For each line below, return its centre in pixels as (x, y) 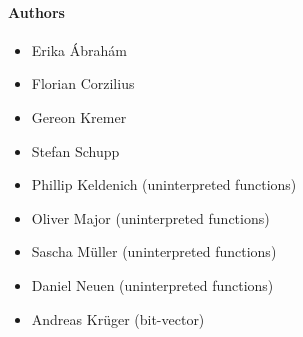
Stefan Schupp (75, 150)
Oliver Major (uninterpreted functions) (150, 217)
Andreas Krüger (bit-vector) (118, 318)
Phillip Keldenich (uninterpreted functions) (164, 184)
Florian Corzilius (83, 83)
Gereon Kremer (79, 116)
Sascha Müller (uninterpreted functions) (154, 251)
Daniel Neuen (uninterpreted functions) (152, 284)
